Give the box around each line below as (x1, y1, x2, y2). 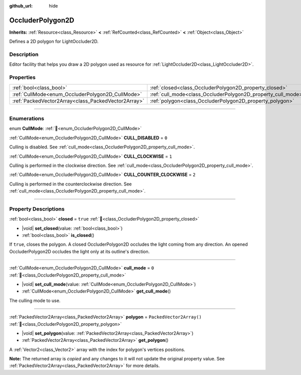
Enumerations (9, 115, 45, 122)
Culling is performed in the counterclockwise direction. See (9, 181, 132, 187)
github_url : (9, 3, 33, 9)
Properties (9, 74, 36, 81)
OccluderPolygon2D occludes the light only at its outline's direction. (9, 248, 150, 254)
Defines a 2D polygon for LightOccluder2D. (9, 38, 99, 45)
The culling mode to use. (9, 297, 61, 304)
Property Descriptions (9, 205, 65, 212)
